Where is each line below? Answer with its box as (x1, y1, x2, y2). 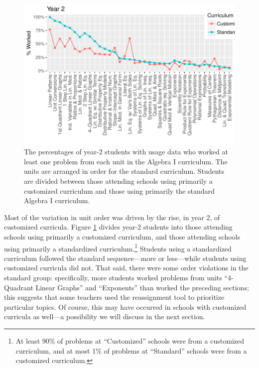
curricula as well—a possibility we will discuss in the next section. (4, 311, 205, 322)
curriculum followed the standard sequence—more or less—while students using (4, 252, 247, 263)
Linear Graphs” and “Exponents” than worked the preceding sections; (35, 282, 249, 292)
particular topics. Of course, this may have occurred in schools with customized (4, 301, 247, 312)
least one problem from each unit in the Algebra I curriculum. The (24, 156, 228, 166)
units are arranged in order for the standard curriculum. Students (24, 166, 224, 176)
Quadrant (4, 282, 33, 292)
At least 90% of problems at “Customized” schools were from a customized (15, 336, 245, 346)
